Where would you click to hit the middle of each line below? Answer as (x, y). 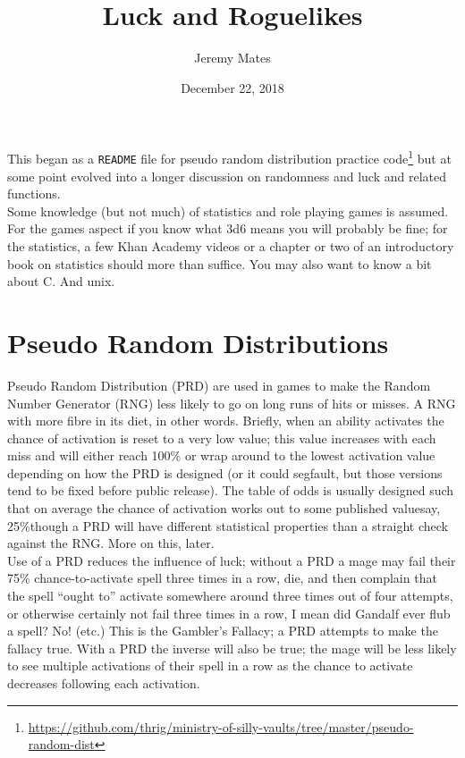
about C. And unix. (61, 281)
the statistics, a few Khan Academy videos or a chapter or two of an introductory (231, 246)
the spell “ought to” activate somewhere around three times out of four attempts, (230, 596)
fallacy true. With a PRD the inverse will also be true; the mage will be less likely (232, 648)
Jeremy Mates (232, 58)
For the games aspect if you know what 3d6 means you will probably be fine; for (228, 228)
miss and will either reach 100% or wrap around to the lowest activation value (221, 455)
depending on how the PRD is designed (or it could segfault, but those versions (225, 472)
